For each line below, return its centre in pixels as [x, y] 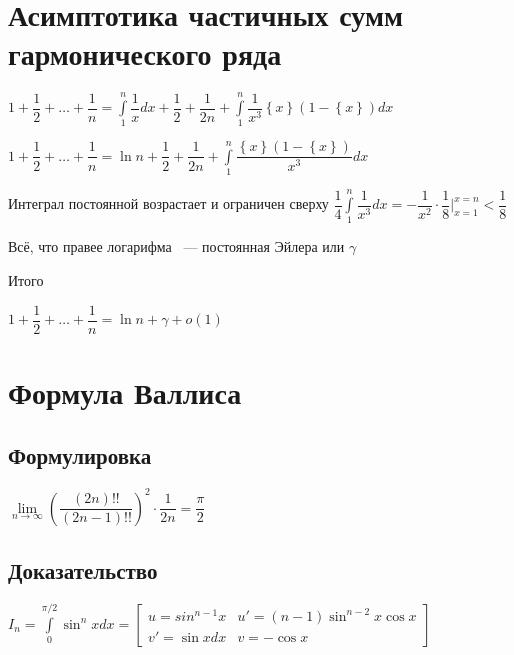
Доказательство [83, 570]
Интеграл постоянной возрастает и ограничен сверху [168, 203]
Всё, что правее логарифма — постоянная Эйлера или [176, 246]
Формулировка [80, 455]
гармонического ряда [145, 53]
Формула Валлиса [125, 391]
